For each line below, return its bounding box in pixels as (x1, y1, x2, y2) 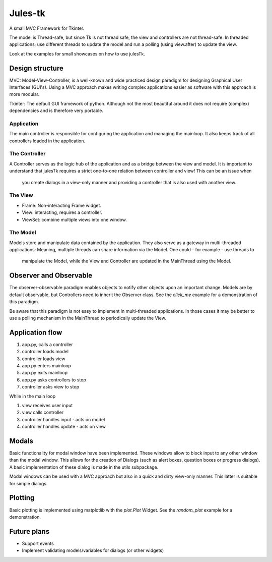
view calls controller (22, 409, 64, 416)
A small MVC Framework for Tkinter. (9, 25, 85, 31)
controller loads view (22, 356, 65, 362)
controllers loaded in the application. (9, 138, 86, 144)
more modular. (9, 91, 40, 97)
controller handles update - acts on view (22, 424, 106, 430)
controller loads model (22, 349, 69, 355)
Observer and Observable (9, 271, 93, 280)
